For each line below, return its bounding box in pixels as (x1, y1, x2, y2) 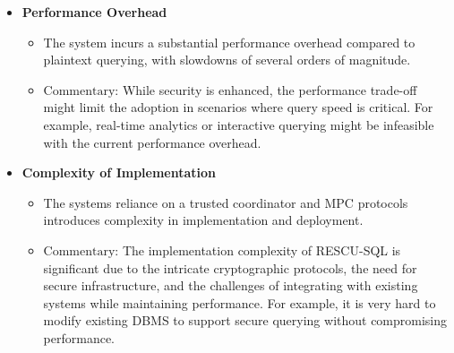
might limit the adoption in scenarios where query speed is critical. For (43, 98, 433, 116)
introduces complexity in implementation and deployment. (43, 211, 364, 229)
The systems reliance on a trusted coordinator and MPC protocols (43, 193, 408, 211)
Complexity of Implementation (21, 163, 217, 182)
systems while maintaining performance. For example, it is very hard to (43, 293, 436, 312)
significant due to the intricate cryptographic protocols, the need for (43, 258, 417, 277)
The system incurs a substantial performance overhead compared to (43, 32, 415, 51)
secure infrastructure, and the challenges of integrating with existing (43, 276, 418, 295)
